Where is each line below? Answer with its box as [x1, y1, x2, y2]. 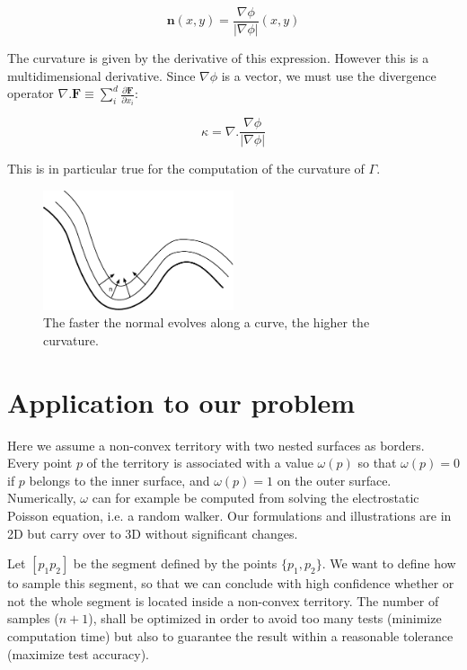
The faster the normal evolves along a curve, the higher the [43, 313, 370, 332]
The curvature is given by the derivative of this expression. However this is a [7, 49, 429, 67]
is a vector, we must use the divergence [221, 66, 436, 85]
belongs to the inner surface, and [29, 470, 210, 489]
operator [7, 84, 54, 103]
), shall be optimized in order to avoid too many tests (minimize [88, 609, 442, 628]
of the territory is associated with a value [86, 453, 313, 472]
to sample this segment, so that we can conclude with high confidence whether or [7, 574, 454, 593]
